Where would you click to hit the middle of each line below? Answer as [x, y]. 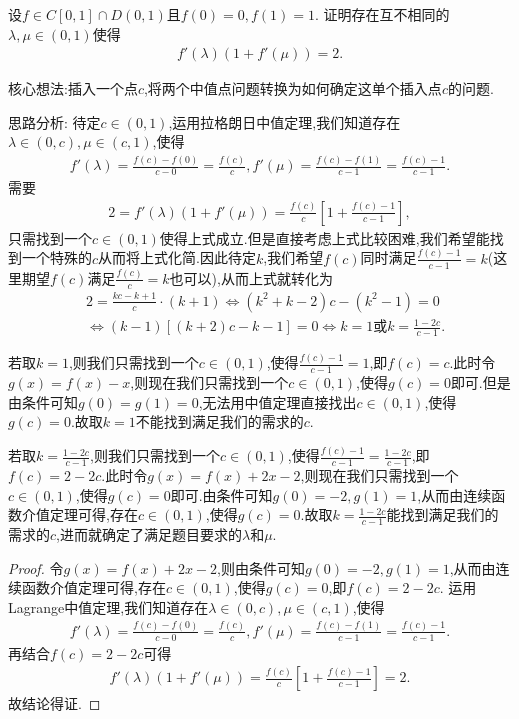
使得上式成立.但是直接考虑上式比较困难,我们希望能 [324, 237]
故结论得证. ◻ [54, 703]
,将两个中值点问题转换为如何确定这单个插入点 [292, 88]
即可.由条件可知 [221, 494]
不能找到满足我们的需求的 [219, 421]
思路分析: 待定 [54, 121]
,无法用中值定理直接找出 [277, 401]
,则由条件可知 [261, 567]
